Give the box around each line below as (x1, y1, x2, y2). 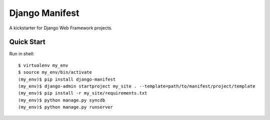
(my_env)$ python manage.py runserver (18, 105, 113, 110)
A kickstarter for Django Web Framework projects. (9, 25, 112, 31)
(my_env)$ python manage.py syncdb (18, 97, 105, 103)
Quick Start (9, 38, 45, 46)
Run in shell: (9, 51, 34, 57)
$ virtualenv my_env (18, 62, 68, 68)
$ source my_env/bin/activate (18, 70, 92, 75)
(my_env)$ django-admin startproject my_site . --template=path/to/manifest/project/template (18, 84, 255, 89)
